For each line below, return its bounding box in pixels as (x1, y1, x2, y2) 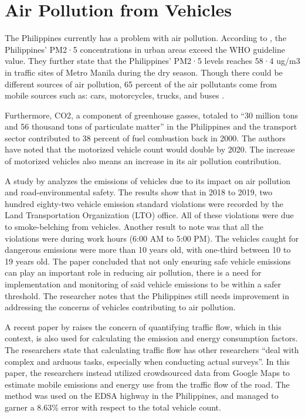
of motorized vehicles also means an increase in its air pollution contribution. (5, 155, 282, 167)
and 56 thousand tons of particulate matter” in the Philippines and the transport (5, 120, 297, 133)
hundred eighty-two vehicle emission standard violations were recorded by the (5, 197, 283, 209)
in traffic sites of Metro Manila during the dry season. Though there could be (5, 66, 283, 78)
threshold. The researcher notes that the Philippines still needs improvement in (5, 289, 290, 301)
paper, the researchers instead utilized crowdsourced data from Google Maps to (5, 367, 290, 379)
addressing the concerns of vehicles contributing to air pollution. (5, 301, 236, 313)
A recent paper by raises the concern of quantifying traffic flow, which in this (5, 320, 282, 333)
